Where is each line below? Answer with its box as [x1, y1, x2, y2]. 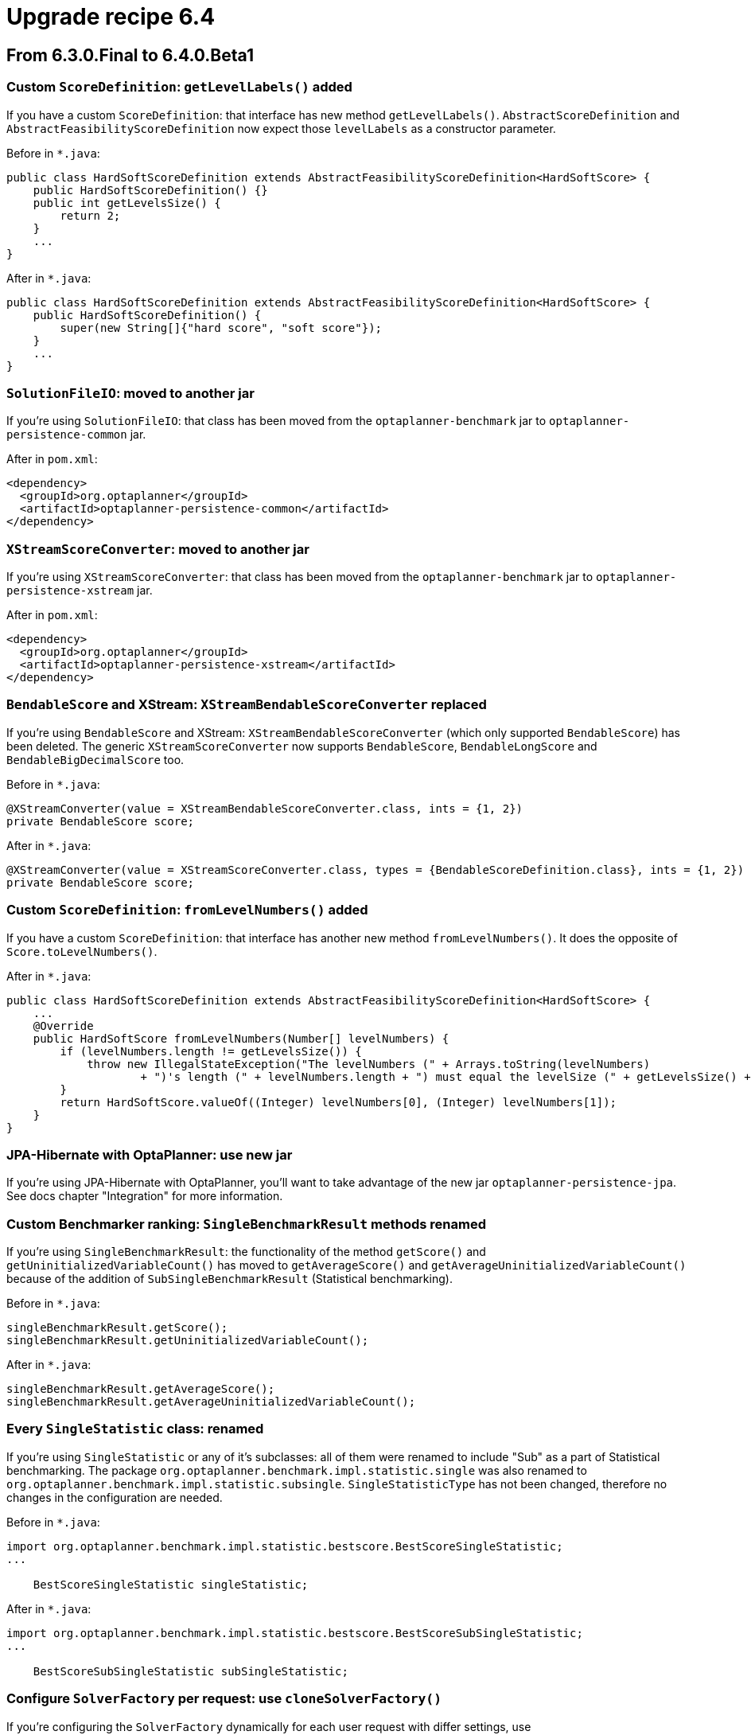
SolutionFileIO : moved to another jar [6, 384, 255, 401]
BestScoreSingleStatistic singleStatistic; [33, 1577, 309, 1591]
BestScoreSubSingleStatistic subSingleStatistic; [33, 1664, 348, 1678]
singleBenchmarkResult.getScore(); [6, 1321, 228, 1335]
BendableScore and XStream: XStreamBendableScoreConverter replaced [6, 696, 487, 713]
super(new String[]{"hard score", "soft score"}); [60, 321, 383, 334]
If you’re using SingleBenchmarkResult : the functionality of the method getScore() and [6, 1245, 486, 1259]
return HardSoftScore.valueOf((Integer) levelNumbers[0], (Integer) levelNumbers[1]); [60, 1095, 617, 1109]
